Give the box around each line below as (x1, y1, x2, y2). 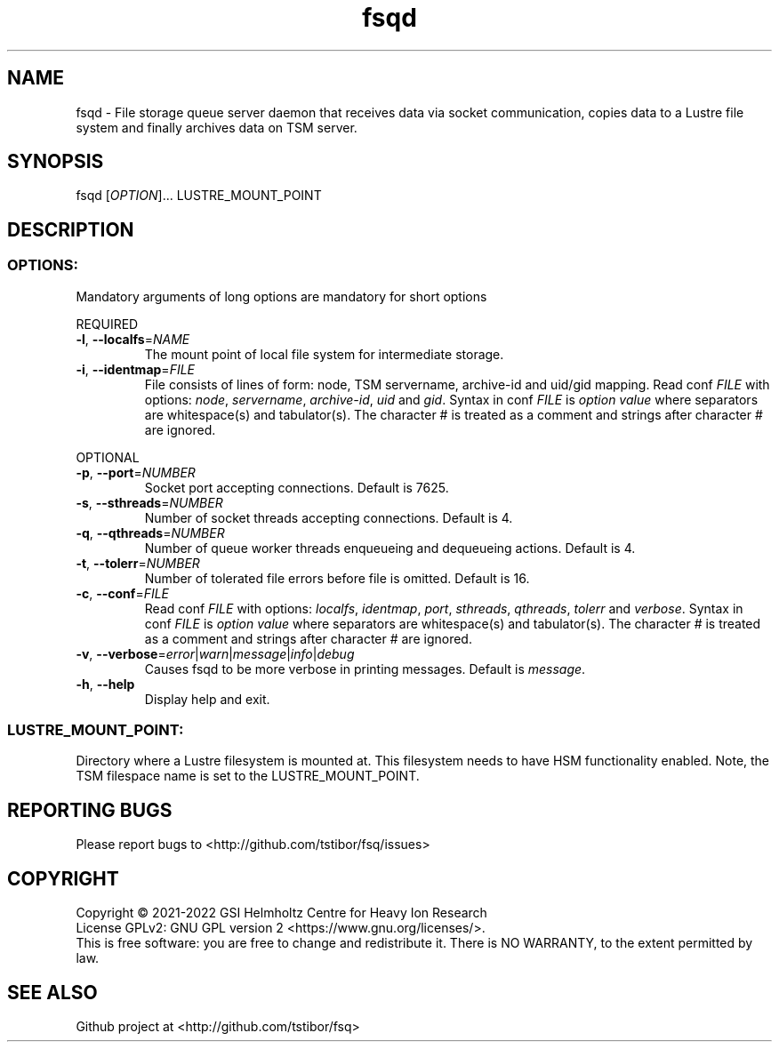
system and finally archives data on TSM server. (76, 119, 357, 135)
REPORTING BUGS (7, 798, 173, 821)
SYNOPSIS (7, 150, 104, 173)
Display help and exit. (144, 691, 270, 707)
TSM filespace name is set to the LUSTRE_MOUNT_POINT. (76, 768, 420, 784)
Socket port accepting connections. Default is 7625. (144, 479, 449, 495)
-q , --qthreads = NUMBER (76, 524, 225, 541)
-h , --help (76, 676, 135, 692)
